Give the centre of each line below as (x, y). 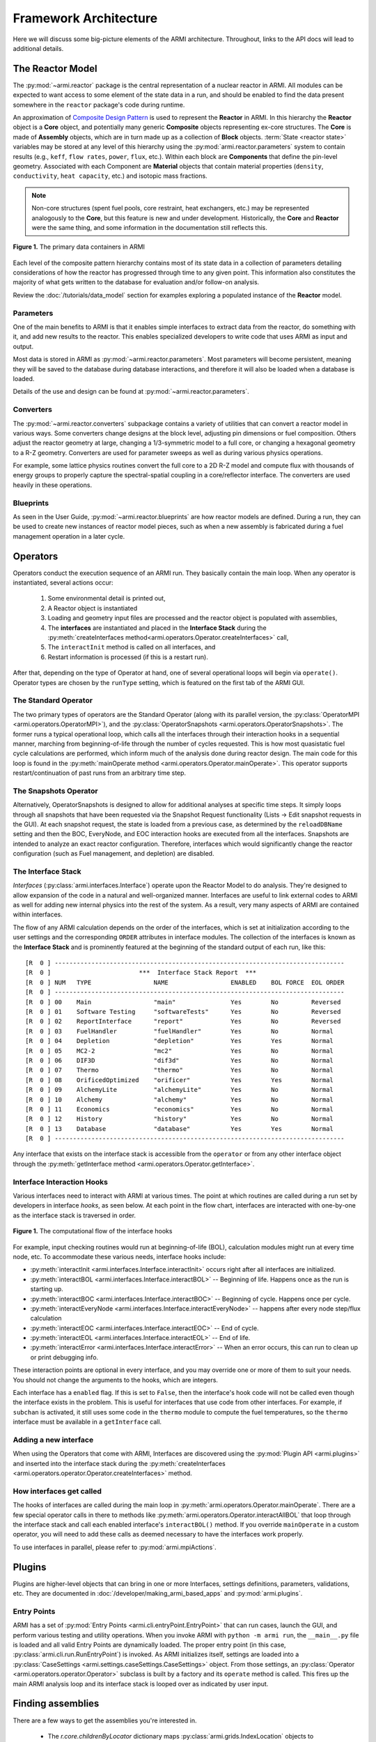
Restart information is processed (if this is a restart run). (128, 657)
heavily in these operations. (53, 485)
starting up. (47, 1289)
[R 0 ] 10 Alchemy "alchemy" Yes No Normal (180, 1100)
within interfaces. (38, 915)
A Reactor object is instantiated (93, 608)
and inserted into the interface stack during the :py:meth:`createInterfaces (119, 1463)
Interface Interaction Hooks (60, 1182)
